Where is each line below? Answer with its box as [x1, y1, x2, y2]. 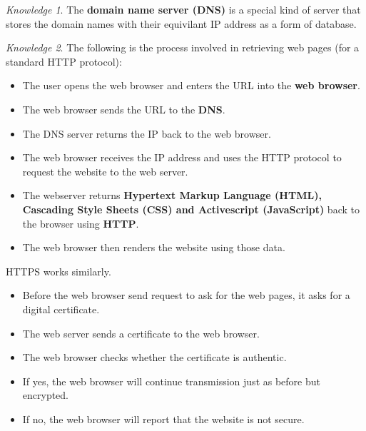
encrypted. [22, 387, 69, 402]
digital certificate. [22, 301, 100, 316]
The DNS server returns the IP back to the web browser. [22, 126, 271, 141]
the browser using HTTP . [22, 215, 139, 230]
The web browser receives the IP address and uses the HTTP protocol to [22, 150, 342, 165]
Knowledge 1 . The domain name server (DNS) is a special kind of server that [6, 2, 361, 16]
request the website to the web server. [22, 163, 188, 178]
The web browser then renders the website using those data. [22, 240, 285, 255]
